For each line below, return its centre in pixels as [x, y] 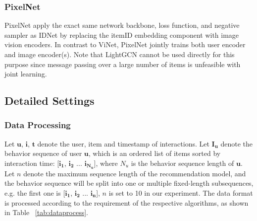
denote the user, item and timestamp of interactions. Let [123, 143]
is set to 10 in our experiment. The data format [181, 193]
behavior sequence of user [43, 153]
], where [106, 163]
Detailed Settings [50, 101]
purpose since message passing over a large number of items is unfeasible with [123, 64]
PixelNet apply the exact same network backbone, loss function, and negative [122, 25]
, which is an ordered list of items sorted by [154, 153]
